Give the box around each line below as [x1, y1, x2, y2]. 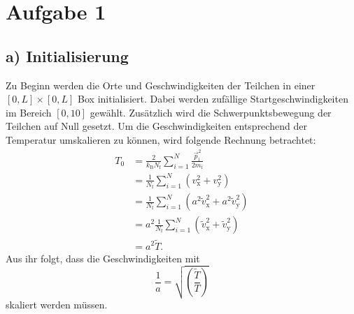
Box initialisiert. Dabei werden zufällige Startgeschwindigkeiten [78, 91, 348, 106]
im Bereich [6, 105, 52, 119]
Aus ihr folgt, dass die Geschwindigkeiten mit [6, 251, 200, 265]
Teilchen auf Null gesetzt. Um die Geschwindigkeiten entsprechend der [6, 119, 307, 133]
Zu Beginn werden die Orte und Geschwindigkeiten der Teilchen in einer [6, 77, 316, 92]
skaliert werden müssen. [6, 297, 108, 311]
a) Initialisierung [6, 45, 129, 66]
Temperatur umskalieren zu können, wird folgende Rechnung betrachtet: [6, 132, 316, 147]
